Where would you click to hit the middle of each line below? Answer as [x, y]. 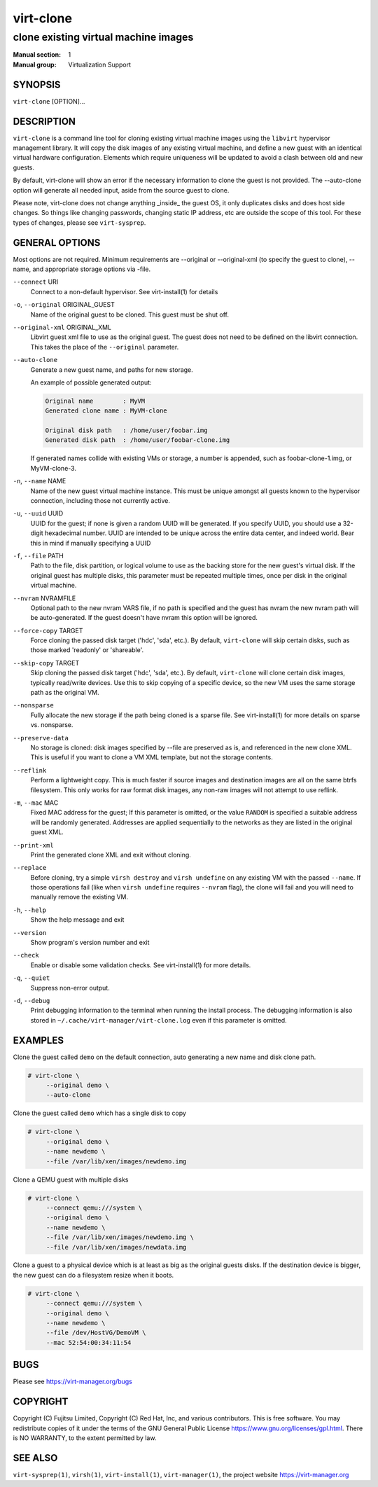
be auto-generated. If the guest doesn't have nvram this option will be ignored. [144, 618]
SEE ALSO [35, 1458]
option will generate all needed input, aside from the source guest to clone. [121, 190]
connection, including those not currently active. [100, 501]
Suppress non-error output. [70, 988]
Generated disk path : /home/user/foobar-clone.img [138, 440]
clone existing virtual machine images [103, 37]
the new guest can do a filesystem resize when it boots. [93, 1275]
